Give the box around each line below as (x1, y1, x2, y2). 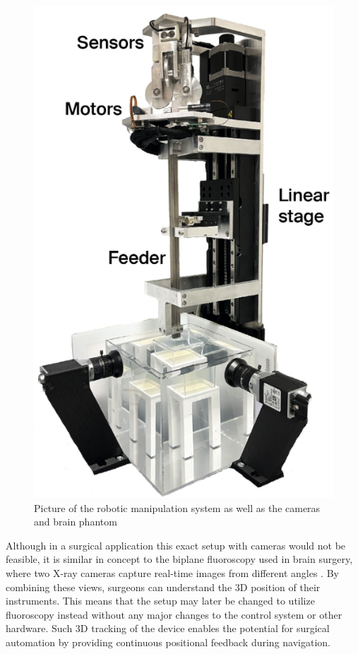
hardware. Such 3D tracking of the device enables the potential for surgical (6, 621, 330, 636)
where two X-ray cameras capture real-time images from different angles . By (6, 566, 339, 581)
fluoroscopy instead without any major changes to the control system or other (6, 607, 342, 622)
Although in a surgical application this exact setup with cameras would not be (6, 537, 346, 552)
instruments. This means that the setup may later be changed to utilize (6, 593, 315, 608)
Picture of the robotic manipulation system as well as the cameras (34, 500, 321, 515)
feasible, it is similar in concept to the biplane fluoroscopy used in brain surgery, (6, 552, 353, 566)
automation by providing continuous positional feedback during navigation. (6, 635, 330, 650)
